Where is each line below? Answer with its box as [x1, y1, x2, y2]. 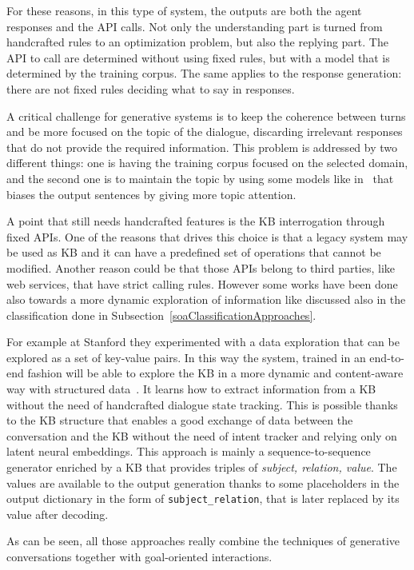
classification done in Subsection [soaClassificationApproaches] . [6, 306, 316, 323]
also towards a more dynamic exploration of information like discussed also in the [6, 291, 406, 308]
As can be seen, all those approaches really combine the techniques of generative [6, 532, 400, 549]
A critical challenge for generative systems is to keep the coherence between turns [6, 107, 406, 124]
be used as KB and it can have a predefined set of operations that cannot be [6, 244, 381, 261]
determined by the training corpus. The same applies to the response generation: [6, 65, 402, 82]
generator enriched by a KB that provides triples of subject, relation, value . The [6, 459, 397, 476]
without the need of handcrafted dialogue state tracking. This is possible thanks [6, 396, 398, 413]
